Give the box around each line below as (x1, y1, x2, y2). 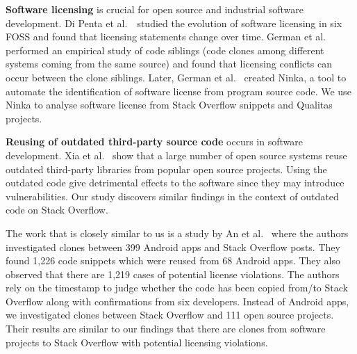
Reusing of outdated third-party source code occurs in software (6, 134, 303, 149)
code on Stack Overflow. (6, 202, 108, 217)
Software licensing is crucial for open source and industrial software (6, 2, 304, 16)
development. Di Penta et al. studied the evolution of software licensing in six (6, 15, 342, 30)
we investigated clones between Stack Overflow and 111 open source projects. (6, 307, 334, 322)
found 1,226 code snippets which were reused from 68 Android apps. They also (6, 253, 340, 268)
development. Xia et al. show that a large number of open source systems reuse (6, 147, 347, 162)
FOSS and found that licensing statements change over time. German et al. (6, 29, 326, 44)
